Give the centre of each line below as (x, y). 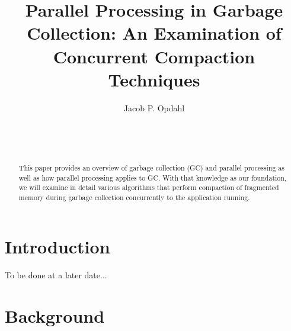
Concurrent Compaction (154, 56)
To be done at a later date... (56, 275)
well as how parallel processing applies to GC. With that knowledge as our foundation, (153, 177)
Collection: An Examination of (154, 33)
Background (55, 316)
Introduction (57, 247)
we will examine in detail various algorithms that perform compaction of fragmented (149, 187)
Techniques (154, 79)
